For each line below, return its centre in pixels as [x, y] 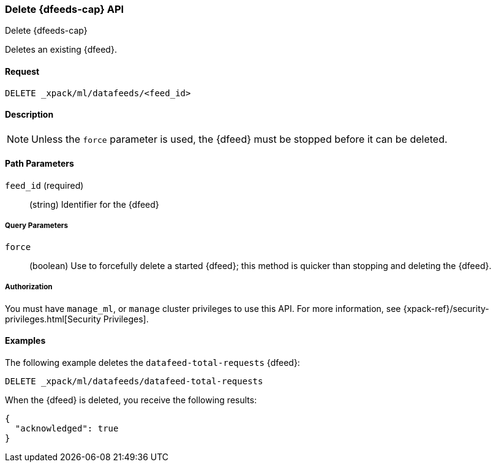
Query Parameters [37, 226]
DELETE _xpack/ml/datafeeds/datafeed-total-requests [134, 381]
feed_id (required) [44, 186]
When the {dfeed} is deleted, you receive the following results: [131, 400]
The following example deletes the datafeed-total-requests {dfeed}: [152, 362]
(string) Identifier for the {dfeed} [94, 205]
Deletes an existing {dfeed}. [61, 50]
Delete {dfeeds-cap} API [65, 9]
